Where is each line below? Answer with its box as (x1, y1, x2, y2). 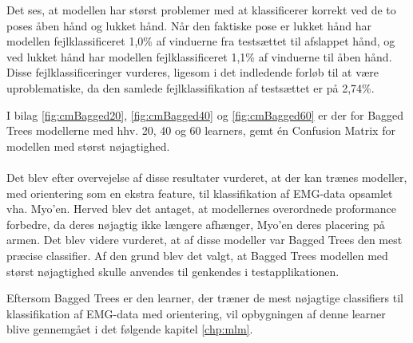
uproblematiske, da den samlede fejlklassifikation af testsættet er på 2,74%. (6, 79, 375, 96)
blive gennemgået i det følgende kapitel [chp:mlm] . (6, 321, 253, 337)
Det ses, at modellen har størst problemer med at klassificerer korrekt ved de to (6, 2, 396, 18)
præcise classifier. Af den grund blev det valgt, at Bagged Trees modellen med (6, 246, 388, 263)
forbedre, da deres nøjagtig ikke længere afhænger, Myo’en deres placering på (6, 215, 385, 232)
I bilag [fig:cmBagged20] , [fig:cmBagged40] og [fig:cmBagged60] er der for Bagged (6, 106, 404, 123)
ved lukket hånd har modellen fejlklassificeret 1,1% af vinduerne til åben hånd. (6, 48, 392, 65)
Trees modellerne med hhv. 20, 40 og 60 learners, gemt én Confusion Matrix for (6, 122, 395, 139)
